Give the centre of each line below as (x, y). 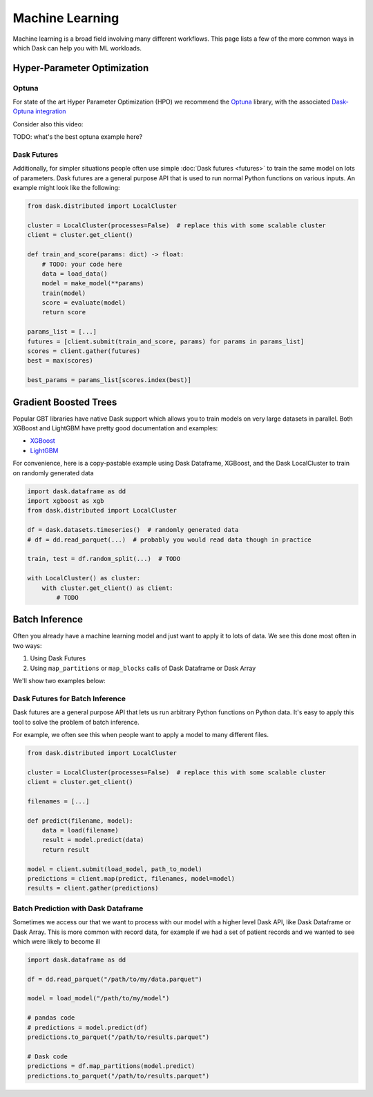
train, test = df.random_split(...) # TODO (104, 559)
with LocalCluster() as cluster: (84, 578)
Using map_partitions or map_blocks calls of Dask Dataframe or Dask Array (143, 668)
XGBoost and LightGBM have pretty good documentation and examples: (115, 428)
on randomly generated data (53, 473)
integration (51, 111)
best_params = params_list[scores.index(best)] (109, 380)
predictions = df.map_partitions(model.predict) (111, 1066)
